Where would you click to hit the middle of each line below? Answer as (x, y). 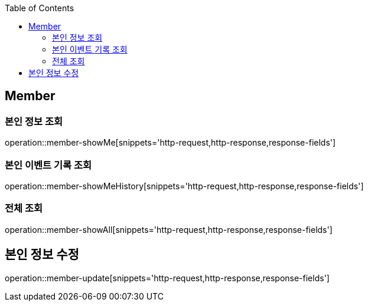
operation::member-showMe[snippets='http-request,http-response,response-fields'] (170, 143)
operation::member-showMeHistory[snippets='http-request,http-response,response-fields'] (184, 186)
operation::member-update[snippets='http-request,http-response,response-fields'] (167, 278)
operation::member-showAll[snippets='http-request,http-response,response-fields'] (169, 229)
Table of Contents (40, 8)
